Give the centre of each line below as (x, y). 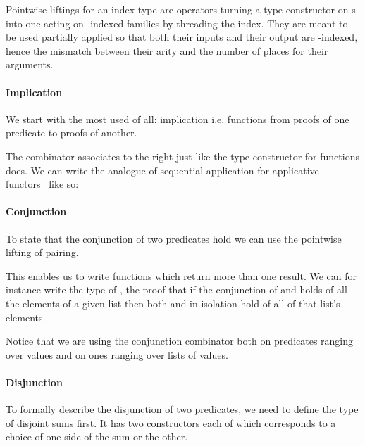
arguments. (30, 64)
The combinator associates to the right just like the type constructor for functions (182, 156)
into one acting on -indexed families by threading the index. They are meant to (177, 23)
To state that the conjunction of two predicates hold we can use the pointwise (174, 238)
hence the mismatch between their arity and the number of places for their (167, 50)
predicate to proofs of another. (72, 133)
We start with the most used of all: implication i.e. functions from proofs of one (178, 119)
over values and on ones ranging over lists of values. (117, 354)
